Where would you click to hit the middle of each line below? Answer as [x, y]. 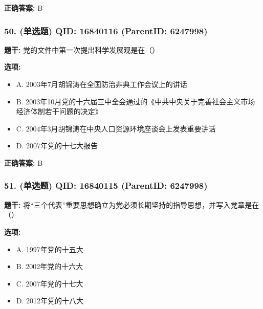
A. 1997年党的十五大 [50, 249]
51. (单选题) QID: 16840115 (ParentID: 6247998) [106, 185]
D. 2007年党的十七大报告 [57, 146]
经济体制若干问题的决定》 [59, 111]
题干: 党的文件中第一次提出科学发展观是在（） [82, 49]
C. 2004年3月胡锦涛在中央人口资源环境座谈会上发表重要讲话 [116, 128]
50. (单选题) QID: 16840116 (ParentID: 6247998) [106, 30]
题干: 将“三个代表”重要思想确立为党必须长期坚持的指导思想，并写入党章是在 [132, 204]
